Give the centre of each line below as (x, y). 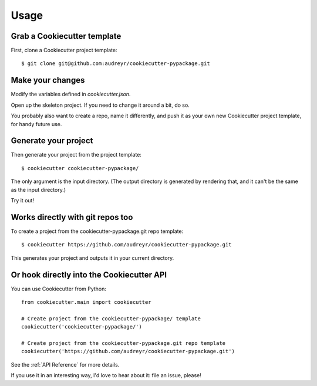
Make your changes (48, 80)
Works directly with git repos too (72, 217)
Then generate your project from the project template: (76, 155)
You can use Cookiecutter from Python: (59, 289)
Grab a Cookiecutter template (66, 36)
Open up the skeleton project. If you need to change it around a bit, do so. (100, 105)
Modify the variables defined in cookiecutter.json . (71, 94)
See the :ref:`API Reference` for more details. (65, 364)
